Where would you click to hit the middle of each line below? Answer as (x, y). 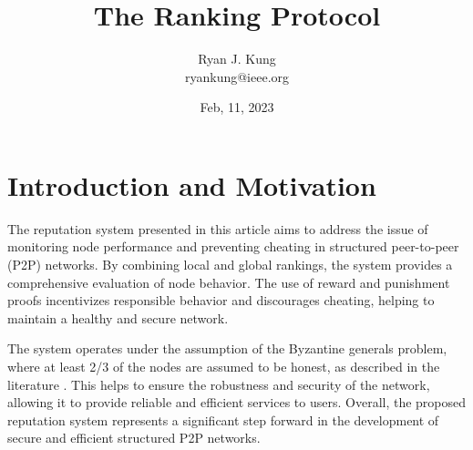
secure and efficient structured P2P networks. (134, 438)
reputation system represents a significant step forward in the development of (223, 419)
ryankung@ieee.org (237, 76)
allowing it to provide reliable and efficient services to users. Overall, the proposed (237, 402)
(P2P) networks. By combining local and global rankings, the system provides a (230, 265)
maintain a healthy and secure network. (118, 317)
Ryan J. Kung (237, 59)
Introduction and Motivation (192, 184)
